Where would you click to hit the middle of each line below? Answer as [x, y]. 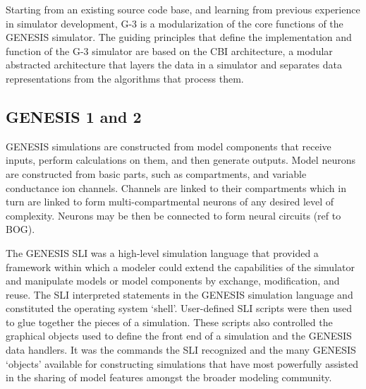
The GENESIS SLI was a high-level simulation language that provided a [162, 252]
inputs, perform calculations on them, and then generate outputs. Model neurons [181, 160]
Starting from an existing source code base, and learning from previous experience [183, 9]
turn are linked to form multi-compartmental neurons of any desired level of [170, 202]
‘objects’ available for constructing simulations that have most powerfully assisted [182, 363]
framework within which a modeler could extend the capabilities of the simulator [180, 267]
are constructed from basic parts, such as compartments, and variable [156, 173]
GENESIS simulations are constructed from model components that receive [169, 146]
